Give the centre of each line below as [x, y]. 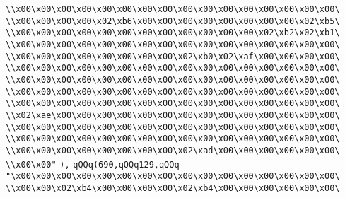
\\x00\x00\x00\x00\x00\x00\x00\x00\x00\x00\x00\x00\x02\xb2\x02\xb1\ [173, 33]
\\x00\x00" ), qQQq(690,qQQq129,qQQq [93, 164]
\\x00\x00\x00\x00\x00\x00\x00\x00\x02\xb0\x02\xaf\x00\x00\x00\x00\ [173, 56]
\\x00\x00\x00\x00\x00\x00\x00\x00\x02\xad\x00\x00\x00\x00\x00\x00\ [173, 150]
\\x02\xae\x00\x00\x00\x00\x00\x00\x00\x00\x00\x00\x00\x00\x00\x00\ [173, 115]
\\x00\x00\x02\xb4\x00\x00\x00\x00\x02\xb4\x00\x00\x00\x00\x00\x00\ [173, 188]
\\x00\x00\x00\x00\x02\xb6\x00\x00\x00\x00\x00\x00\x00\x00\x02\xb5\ [173, 21]
